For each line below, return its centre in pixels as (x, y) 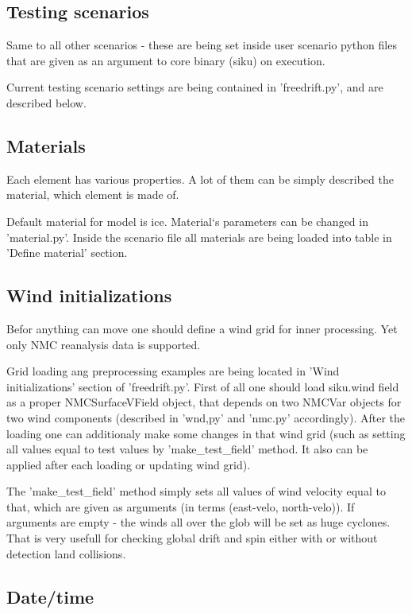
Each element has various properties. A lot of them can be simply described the (200, 179)
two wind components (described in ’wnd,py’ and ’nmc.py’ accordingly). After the (206, 417)
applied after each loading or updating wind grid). (129, 464)
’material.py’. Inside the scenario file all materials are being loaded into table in (199, 237)
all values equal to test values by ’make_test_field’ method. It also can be (187, 449)
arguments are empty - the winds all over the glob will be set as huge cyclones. (198, 522)
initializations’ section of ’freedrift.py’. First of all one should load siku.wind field (203, 386)
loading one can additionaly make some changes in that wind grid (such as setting (206, 433)
